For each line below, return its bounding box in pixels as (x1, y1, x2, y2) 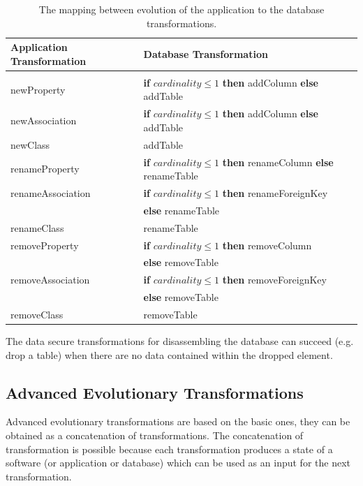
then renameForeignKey (222, 186, 328, 200)
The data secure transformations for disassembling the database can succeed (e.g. (6, 334, 354, 348)
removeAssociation (10, 272, 90, 287)
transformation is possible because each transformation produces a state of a (6, 441, 333, 456)
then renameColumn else (222, 154, 334, 169)
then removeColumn (222, 237, 312, 252)
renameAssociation (10, 186, 91, 200)
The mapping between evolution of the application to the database (38, 2, 325, 16)
